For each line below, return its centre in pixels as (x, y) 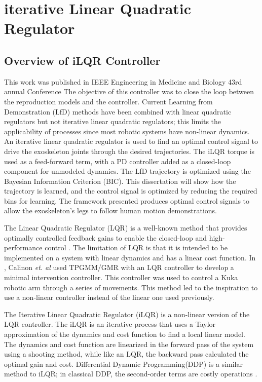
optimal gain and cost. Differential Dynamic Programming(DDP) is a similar (123, 364)
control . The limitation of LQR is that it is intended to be (136, 247)
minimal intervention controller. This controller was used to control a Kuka (121, 277)
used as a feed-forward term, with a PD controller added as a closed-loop (118, 161)
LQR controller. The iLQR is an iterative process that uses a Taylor (110, 324)
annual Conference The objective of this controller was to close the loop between (129, 91)
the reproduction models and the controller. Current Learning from (108, 101)
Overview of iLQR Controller (82, 60)
